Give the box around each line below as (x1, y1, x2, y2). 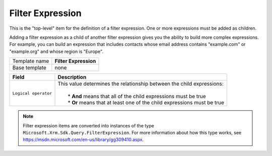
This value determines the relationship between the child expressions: (57, 81, 224, 88)
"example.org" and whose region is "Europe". (9, 48, 103, 54)
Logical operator (12, 91, 52, 96)
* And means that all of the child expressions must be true (67, 93, 206, 100)
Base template (12, 64, 46, 71)
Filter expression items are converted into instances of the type (23, 122, 155, 128)
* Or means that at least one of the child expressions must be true (67, 99, 224, 106)
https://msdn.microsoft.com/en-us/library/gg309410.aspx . (23, 136, 144, 143)
